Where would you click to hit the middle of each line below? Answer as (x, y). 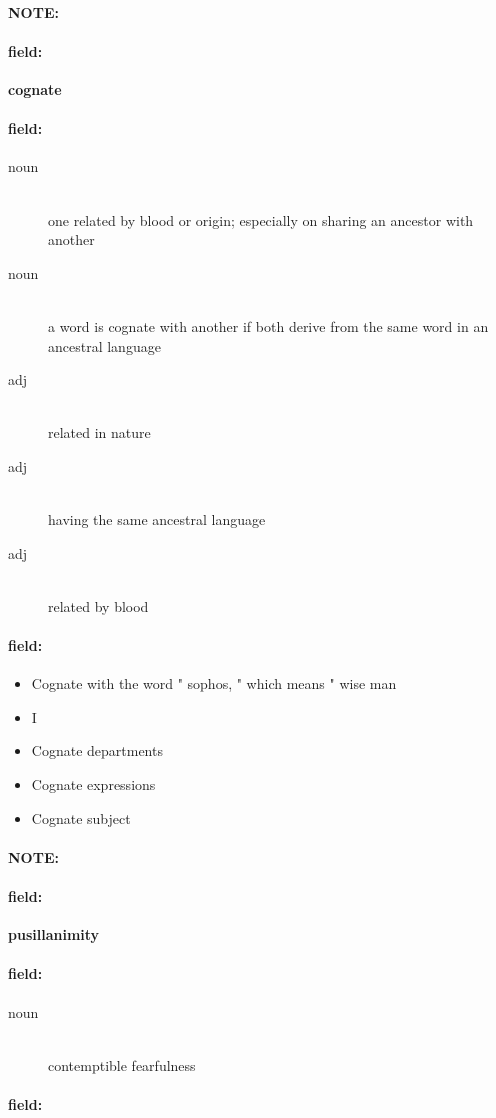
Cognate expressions (93, 784)
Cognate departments (97, 750)
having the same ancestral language (157, 519)
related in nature (99, 432)
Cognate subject (81, 817)
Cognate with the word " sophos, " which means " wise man (214, 683)
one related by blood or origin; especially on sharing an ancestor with (261, 219)
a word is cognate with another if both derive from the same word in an (268, 325)
